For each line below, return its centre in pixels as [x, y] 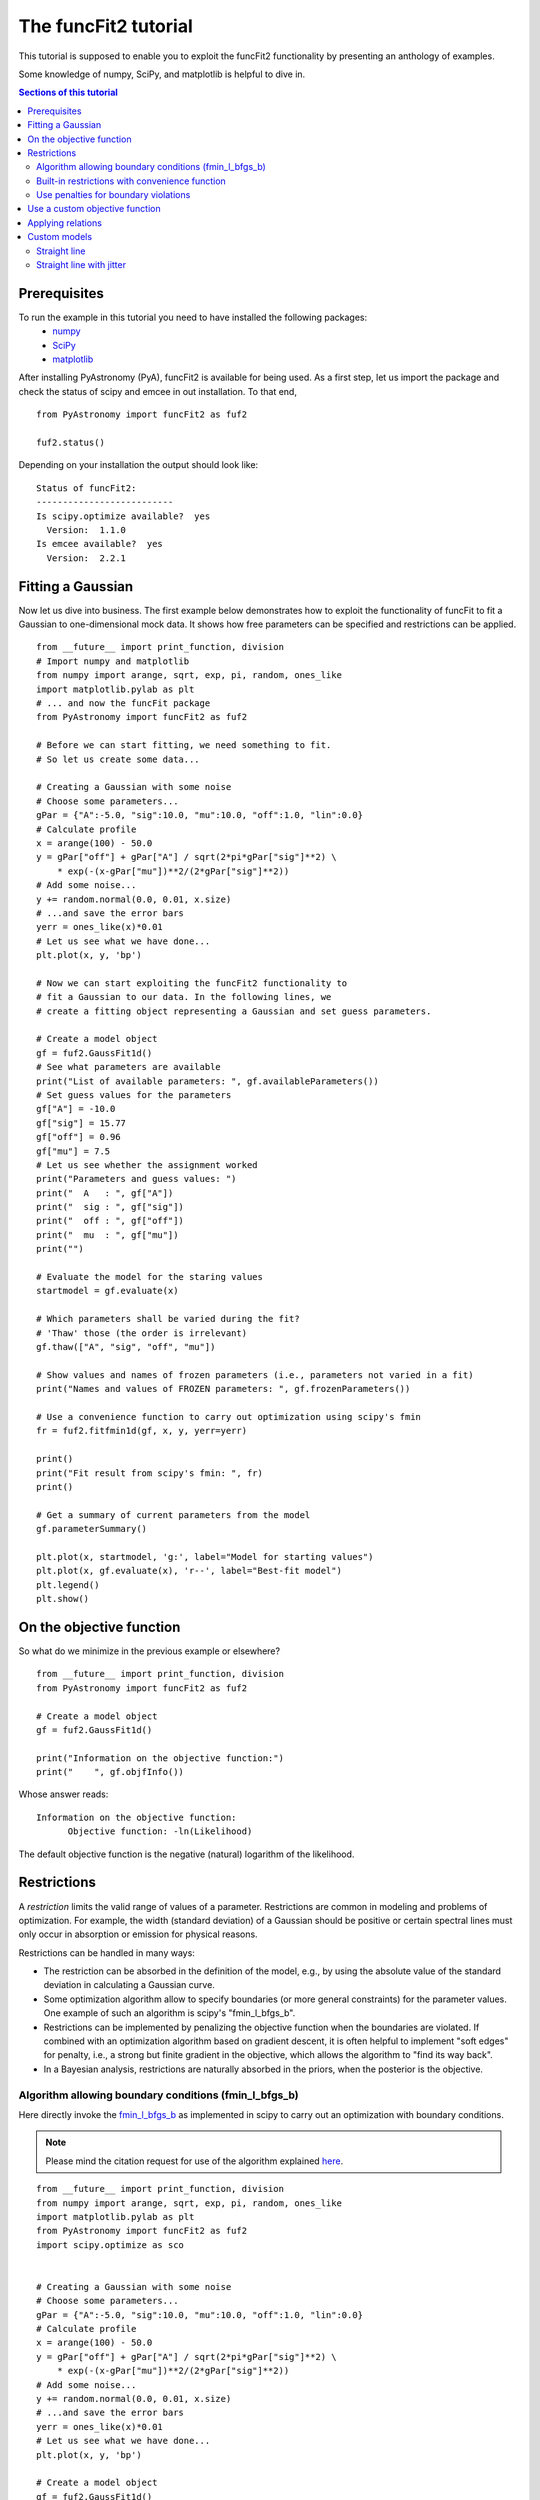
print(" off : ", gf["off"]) [110, 1221]
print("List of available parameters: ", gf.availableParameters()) [207, 1081]
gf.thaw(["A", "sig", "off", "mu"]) [126, 1346]
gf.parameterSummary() [92, 1529]
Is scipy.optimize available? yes [123, 516]
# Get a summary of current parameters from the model [173, 1514]
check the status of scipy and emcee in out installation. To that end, [157, 391]
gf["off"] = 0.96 [78, 1137]
